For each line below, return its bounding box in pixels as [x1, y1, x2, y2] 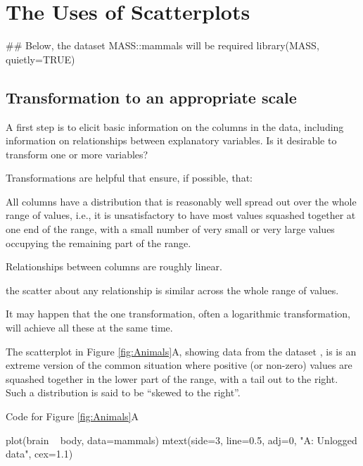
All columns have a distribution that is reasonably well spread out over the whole [6, 194, 357, 208]
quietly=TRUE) [6, 51, 75, 66]
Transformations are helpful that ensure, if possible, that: [6, 170, 253, 185]
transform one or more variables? [6, 146, 148, 161]
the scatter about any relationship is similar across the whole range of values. [6, 282, 339, 297]
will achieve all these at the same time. [6, 320, 173, 335]
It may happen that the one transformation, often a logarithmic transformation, [6, 306, 351, 321]
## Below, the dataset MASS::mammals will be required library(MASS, [6, 38, 319, 53]
